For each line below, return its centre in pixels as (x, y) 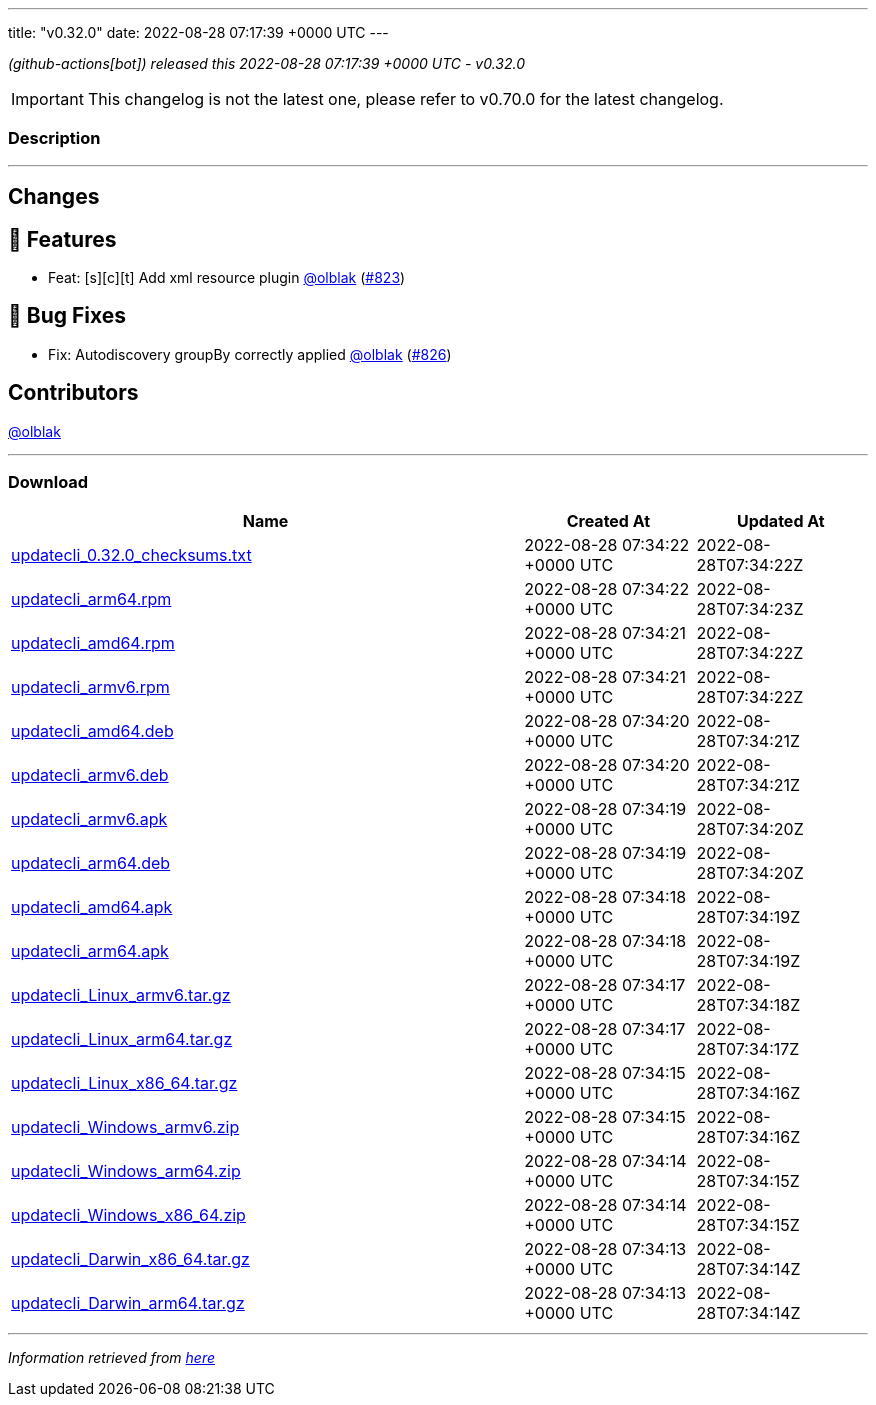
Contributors (73, 393)
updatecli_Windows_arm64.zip (126, 1171)
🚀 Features (62, 239)
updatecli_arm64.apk (90, 951)
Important (47, 99)
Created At (608, 521)
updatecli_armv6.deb (90, 775)
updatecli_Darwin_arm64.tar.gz (128, 1303)
